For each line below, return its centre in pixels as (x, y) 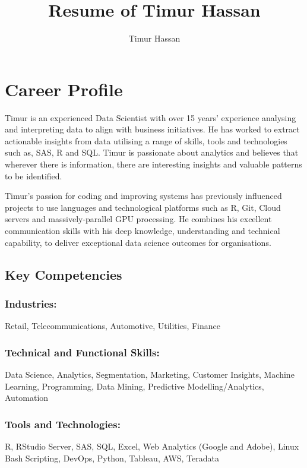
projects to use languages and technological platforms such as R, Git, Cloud (143, 207)
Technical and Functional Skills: (82, 352)
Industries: (31, 303)
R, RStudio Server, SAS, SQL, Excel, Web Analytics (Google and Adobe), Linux (152, 446)
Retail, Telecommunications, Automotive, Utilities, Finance (113, 326)
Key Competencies (64, 274)
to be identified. (34, 175)
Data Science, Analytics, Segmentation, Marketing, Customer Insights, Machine (150, 374)
